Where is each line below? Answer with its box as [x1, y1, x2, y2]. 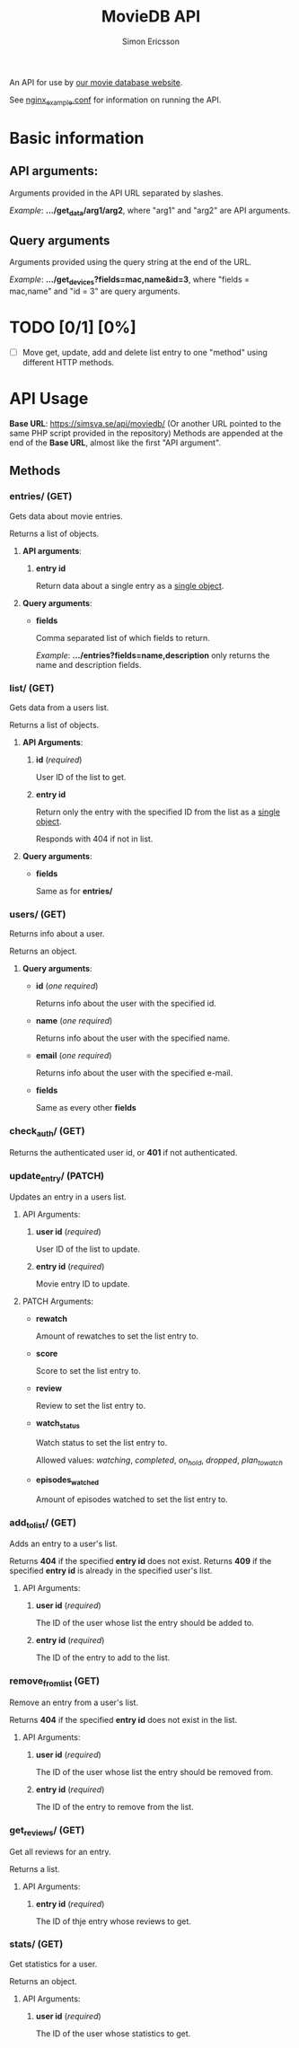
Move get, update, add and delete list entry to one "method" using [22, 347, 268, 358]
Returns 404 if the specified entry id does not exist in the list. [9, 1715, 238, 1725]
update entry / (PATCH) [9, 1169, 105, 1184]
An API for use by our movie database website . [9, 76, 183, 87]
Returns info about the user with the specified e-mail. [35, 1068, 233, 1078]
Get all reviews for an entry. [9, 1846, 111, 1857]
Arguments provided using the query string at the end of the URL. [9, 257, 252, 268]
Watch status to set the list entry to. [35, 1437, 168, 1448]
